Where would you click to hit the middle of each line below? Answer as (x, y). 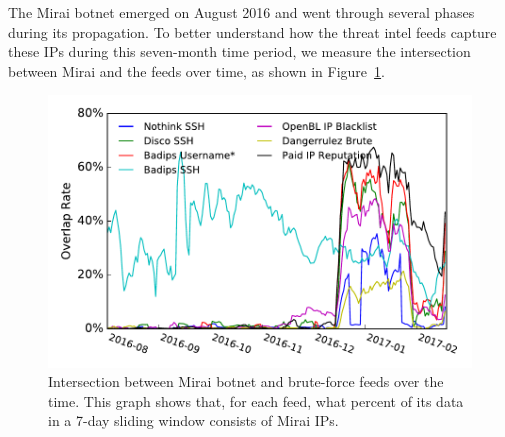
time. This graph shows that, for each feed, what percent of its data (256, 400)
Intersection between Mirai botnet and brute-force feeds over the (246, 381)
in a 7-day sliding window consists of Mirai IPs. (193, 420)
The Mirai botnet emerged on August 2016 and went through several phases (241, 12)
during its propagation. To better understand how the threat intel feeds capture (252, 31)
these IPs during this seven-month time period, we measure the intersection (239, 51)
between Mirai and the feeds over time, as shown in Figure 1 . (196, 70)
